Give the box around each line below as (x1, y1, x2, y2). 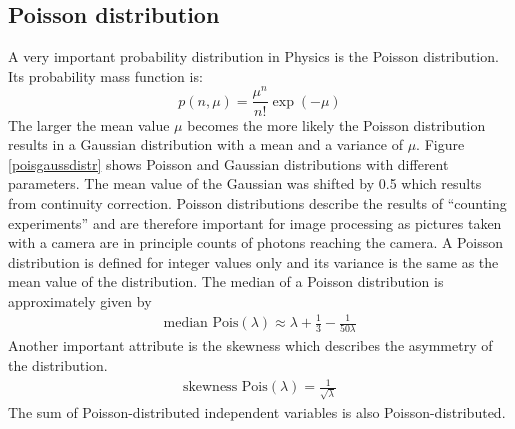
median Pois (163, 316, 239, 330)
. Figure (416, 134, 465, 155)
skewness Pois (182, 380, 268, 395)
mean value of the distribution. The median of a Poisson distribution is (8, 271, 444, 292)
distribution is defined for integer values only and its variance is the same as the (8, 251, 499, 272)
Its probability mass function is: (8, 65, 203, 86)
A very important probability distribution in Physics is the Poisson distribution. (8, 46, 499, 67)
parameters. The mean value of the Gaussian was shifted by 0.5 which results (8, 173, 482, 194)
